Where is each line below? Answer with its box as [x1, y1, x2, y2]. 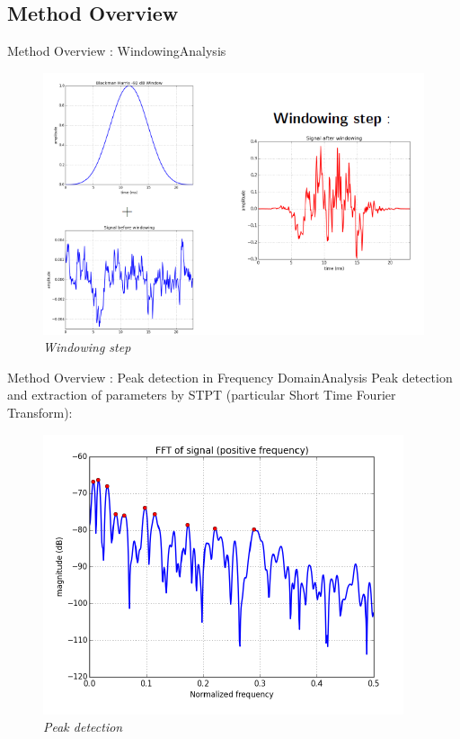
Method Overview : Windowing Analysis [7, 41, 226, 60]
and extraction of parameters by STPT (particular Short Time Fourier [7, 385, 396, 404]
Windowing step [43, 338, 131, 356]
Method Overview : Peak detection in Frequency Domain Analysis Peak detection [7, 367, 453, 386]
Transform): [7, 403, 73, 422]
